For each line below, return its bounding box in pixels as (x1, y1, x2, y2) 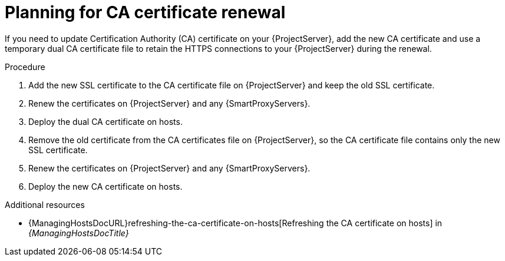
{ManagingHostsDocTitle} (28, 227, 129, 238)
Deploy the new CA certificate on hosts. (28, 181, 183, 191)
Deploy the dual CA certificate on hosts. (28, 116, 183, 127)
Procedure (5, 61, 45, 72)
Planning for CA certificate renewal (5, 2, 286, 22)
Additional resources (5, 199, 85, 210)
